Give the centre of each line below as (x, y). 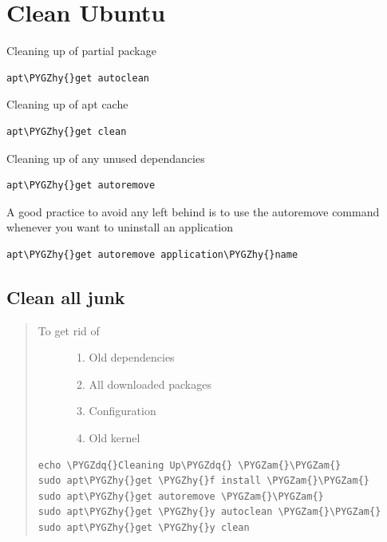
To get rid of (69, 330)
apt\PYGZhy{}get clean (67, 131)
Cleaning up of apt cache (67, 104)
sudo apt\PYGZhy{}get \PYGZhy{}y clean (144, 528)
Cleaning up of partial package (81, 51)
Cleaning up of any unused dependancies (106, 158)
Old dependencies (132, 357)
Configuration (122, 411)
